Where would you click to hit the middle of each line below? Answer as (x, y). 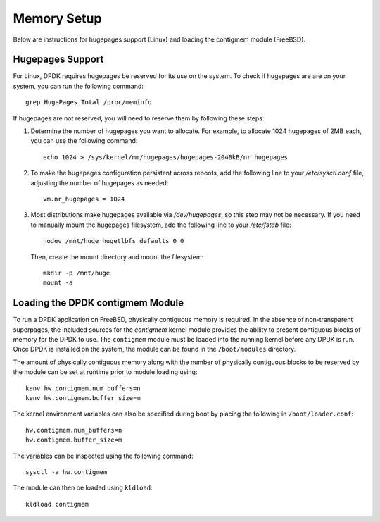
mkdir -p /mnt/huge (77, 273)
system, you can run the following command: (78, 86)
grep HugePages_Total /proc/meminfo (89, 102)
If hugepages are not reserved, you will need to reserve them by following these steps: (139, 118)
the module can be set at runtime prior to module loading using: (105, 372)
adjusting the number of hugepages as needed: (100, 182)
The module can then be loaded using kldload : (83, 488)
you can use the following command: (84, 141)
